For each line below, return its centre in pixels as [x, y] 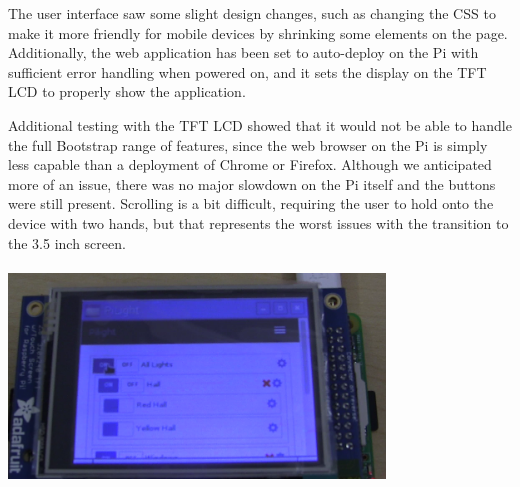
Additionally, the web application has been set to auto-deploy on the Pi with [243, 52]
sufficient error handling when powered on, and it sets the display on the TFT [247, 71]
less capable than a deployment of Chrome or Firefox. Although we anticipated [250, 164]
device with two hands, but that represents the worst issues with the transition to [258, 222]
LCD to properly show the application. [127, 91]
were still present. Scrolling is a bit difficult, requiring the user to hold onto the [251, 203]
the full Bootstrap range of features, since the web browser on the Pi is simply [248, 144]
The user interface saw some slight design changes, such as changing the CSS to [252, 13]
